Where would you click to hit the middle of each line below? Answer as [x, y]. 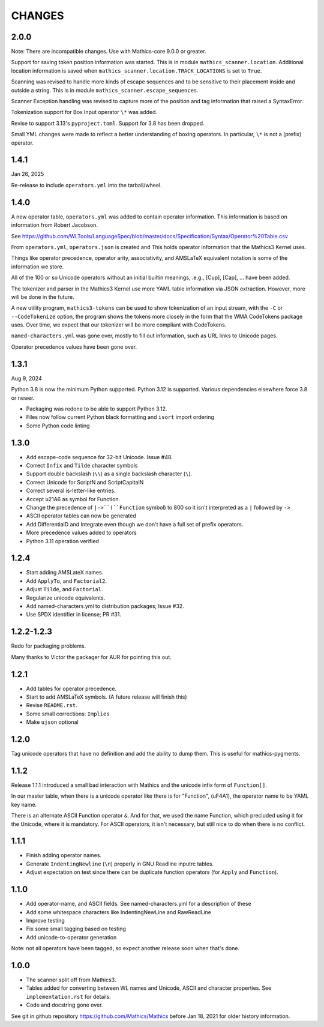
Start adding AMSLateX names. [65, 573]
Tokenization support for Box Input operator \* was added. [84, 112]
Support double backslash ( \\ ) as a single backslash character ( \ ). [109, 474]
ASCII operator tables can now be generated [81, 516]
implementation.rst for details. [68, 996]
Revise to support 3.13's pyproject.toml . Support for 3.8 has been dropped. [108, 123]
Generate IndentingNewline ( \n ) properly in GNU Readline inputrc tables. [120, 864]
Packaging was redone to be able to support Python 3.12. [97, 409]
